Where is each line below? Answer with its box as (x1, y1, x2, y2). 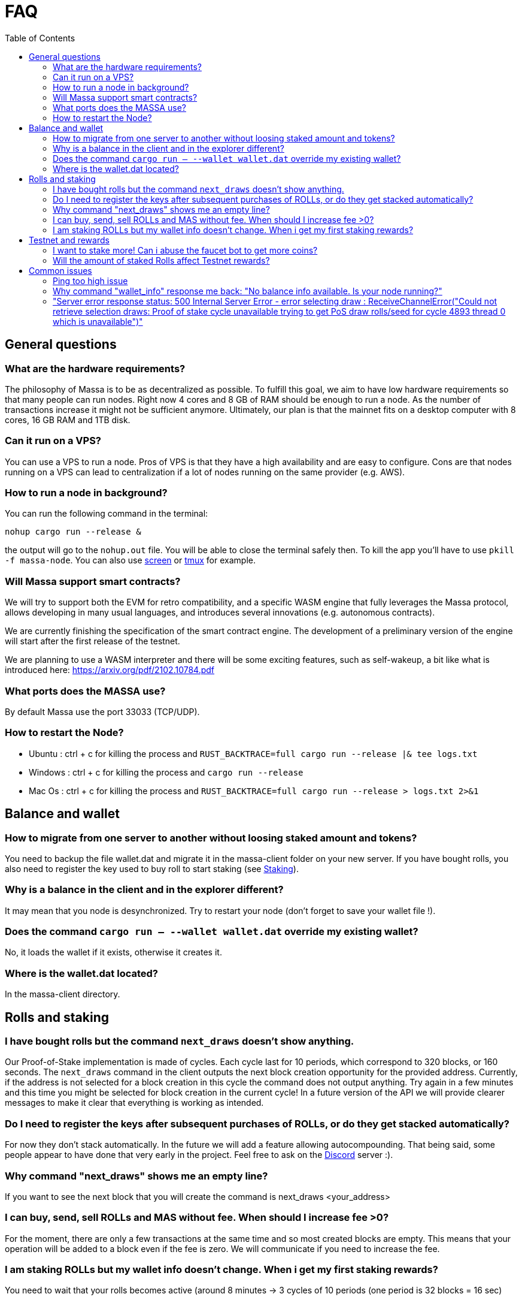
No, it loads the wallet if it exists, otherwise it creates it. (5, 947, 222, 958)
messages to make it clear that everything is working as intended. (5, 1097, 264, 1108)
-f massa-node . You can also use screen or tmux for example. (5, 555, 256, 566)
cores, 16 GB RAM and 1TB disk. (5, 414, 130, 425)
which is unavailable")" (53, 316, 143, 327)
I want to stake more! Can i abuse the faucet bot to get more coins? (53, 245, 318, 255)
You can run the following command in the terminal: (5, 508, 208, 519)
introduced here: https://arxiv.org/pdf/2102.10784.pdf (5, 665, 215, 675)
